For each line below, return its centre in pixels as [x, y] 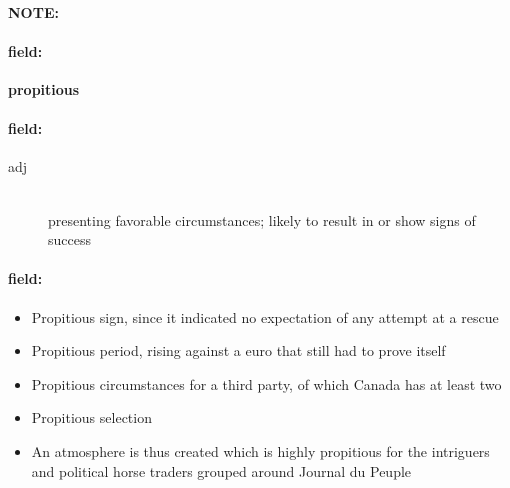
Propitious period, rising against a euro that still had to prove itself [238, 350]
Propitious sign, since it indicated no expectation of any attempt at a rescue [265, 316]
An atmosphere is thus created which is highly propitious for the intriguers [260, 450]
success [69, 239]
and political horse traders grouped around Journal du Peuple [221, 470]
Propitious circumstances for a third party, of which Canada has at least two [266, 383]
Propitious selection [91, 417]
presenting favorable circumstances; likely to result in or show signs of [262, 219]
